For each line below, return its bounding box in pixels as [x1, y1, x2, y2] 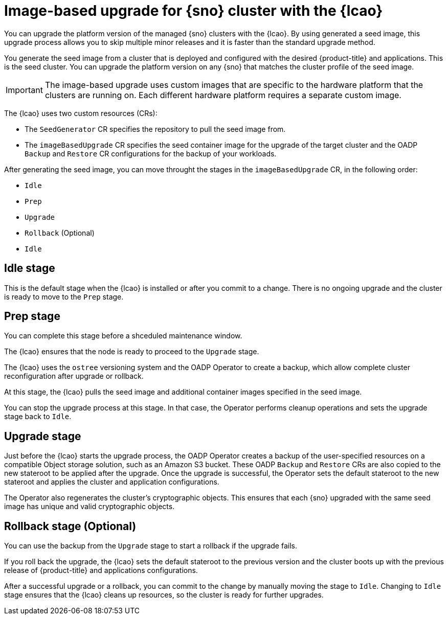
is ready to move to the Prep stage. [4, 292, 124, 301]
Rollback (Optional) [25, 228, 95, 237]
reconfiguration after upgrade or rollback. [4, 372, 144, 381]
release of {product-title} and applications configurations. [4, 566, 198, 575]
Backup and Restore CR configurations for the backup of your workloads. [25, 149, 277, 158]
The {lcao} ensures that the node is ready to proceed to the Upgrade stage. [4, 347, 259, 356]
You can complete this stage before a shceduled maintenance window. [4, 331, 242, 340]
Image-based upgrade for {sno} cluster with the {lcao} [4, 2, 383, 19]
